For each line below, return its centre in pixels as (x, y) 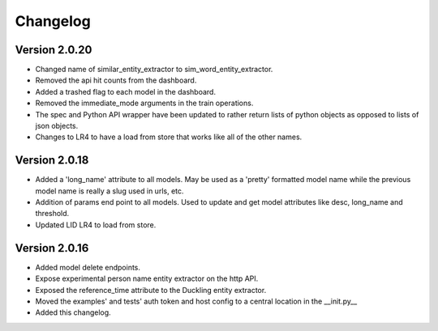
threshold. (52, 214)
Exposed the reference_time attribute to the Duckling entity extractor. (151, 290)
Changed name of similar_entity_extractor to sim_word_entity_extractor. (154, 70)
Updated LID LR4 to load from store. (96, 225)
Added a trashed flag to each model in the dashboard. (126, 91)
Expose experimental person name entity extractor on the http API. (147, 278)
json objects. (57, 126)
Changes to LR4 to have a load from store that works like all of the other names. (169, 137)
